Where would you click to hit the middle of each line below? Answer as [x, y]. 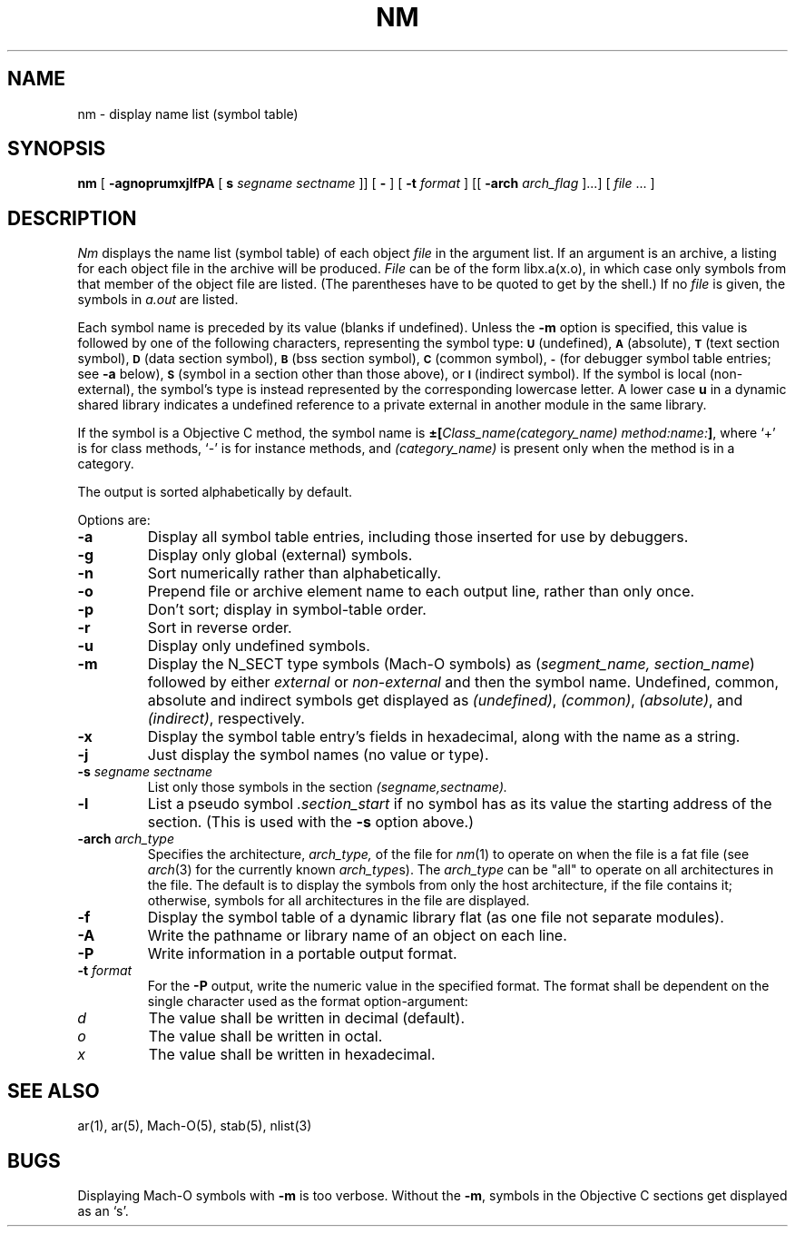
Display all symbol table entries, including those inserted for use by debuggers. [418, 537]
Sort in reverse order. [220, 628]
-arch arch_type [126, 839]
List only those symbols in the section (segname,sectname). [328, 787]
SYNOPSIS [57, 149]
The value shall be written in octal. [265, 1037]
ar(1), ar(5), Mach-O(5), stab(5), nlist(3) [195, 1126]
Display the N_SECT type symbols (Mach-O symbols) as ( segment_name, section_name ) [451, 664]
